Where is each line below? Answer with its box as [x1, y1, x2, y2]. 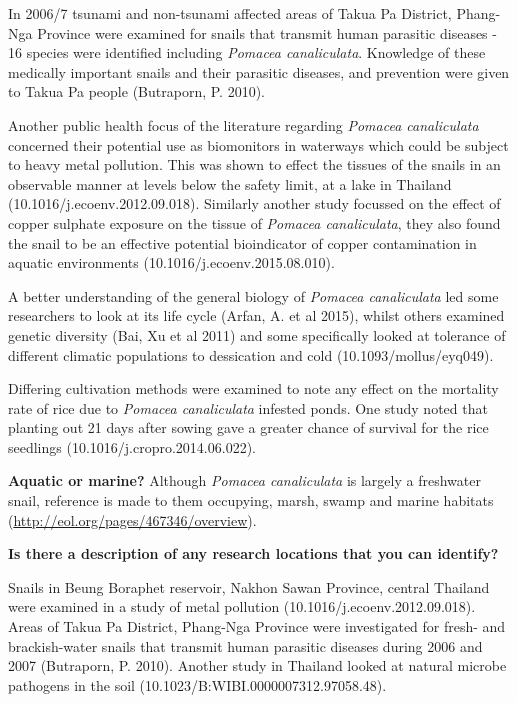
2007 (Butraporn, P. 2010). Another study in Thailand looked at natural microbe [8, 655, 507, 676]
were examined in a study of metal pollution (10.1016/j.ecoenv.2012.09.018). [8, 596, 476, 617]
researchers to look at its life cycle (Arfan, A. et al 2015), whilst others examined [8, 305, 505, 326]
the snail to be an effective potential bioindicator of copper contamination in [8, 232, 477, 253]
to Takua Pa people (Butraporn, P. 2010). [8, 81, 265, 102]
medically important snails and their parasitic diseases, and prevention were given [8, 61, 510, 82]
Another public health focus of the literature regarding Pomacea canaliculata [8, 114, 479, 135]
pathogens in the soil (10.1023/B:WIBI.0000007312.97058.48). [8, 674, 387, 695]
